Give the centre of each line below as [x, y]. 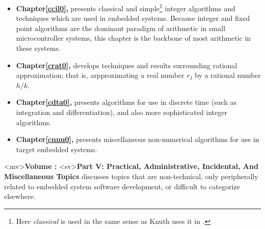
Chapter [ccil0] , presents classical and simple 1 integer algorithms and [126, 7]
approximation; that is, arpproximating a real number [100, 75]
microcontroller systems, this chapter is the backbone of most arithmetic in [134, 38]
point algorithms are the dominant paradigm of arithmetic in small [121, 28]
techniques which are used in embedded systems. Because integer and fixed [133, 18]
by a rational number [228, 75]
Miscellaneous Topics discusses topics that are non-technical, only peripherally [131, 176]
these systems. [38, 48]
